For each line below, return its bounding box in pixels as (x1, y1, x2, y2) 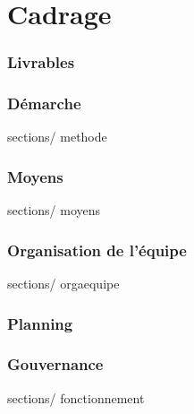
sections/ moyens (7, 201, 101, 220)
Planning (7, 312, 73, 334)
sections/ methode (7, 127, 107, 146)
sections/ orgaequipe (7, 274, 120, 293)
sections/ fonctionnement (7, 388, 145, 407)
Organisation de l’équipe (7, 238, 187, 261)
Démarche (7, 92, 81, 115)
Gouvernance (7, 353, 104, 375)
